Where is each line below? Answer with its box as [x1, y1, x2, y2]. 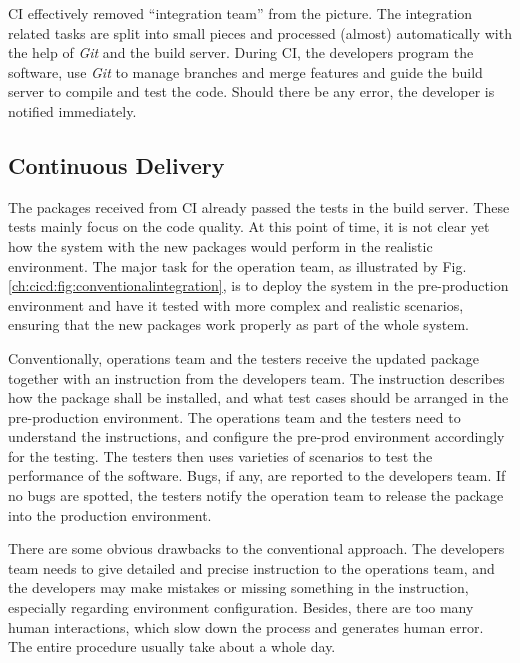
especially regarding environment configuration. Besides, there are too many [8, 597, 474, 618]
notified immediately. [8, 100, 137, 121]
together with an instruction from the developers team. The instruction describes [8, 367, 505, 388]
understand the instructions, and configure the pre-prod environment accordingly [8, 426, 505, 447]
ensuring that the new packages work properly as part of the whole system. [8, 314, 470, 335]
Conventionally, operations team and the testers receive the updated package [8, 347, 479, 368]
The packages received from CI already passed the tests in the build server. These [8, 196, 510, 217]
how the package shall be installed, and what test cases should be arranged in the [8, 387, 509, 408]
